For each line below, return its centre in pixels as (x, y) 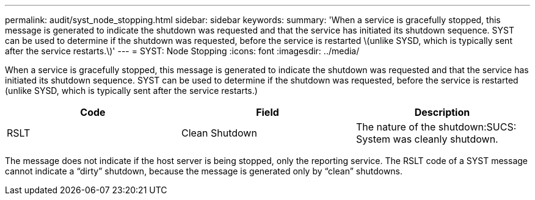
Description (442, 112)
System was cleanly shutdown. (427, 139)
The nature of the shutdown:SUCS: (436, 127)
